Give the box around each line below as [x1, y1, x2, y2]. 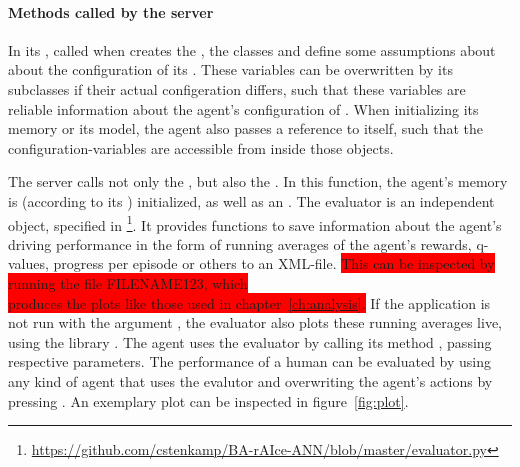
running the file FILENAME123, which [8, 272, 248, 293]
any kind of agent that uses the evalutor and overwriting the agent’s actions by [8, 370, 493, 391]
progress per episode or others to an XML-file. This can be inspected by [53, 253, 495, 274]
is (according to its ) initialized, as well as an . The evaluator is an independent [8, 190, 495, 211]
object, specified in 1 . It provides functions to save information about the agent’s [8, 211, 502, 235]
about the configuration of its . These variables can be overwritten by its [8, 59, 453, 80]
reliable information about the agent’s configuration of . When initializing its [8, 98, 479, 119]
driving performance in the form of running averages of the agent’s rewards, [8, 233, 472, 254]
